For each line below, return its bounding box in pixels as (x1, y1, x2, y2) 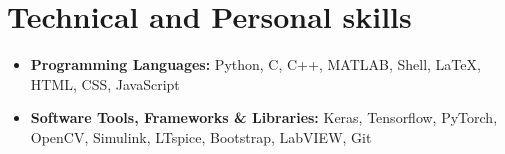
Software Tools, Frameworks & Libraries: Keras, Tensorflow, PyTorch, (30, 107, 498, 128)
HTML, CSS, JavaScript (30, 73, 180, 94)
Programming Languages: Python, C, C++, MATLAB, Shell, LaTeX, (30, 54, 481, 75)
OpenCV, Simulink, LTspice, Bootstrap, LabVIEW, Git (30, 126, 372, 147)
